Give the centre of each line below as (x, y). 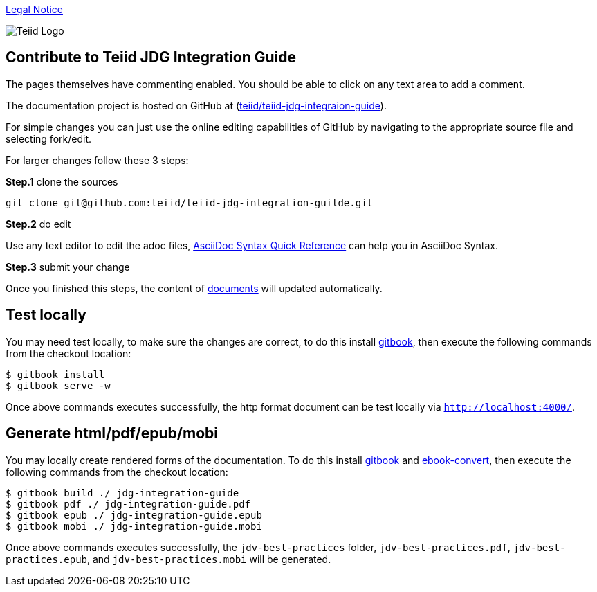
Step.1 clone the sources (62, 181)
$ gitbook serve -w (58, 385)
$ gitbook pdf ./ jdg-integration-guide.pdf (128, 504)
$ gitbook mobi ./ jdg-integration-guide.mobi (134, 526)
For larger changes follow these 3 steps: (97, 160)
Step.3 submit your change (68, 267)
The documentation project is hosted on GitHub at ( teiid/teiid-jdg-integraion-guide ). (196, 105)
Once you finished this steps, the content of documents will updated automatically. (194, 288)
